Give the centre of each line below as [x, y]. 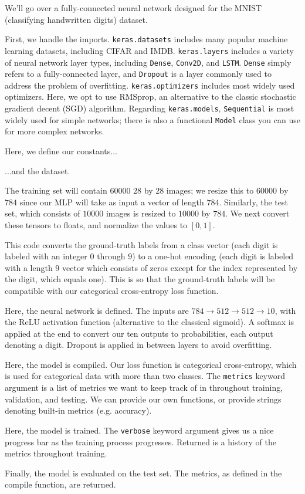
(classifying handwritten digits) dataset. [76, 19]
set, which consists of [43, 213]
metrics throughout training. [56, 453]
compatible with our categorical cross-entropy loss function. [112, 290]
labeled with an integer [46, 256]
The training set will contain [56, 190]
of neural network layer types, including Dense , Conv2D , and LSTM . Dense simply [148, 62]
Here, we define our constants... [61, 150]
